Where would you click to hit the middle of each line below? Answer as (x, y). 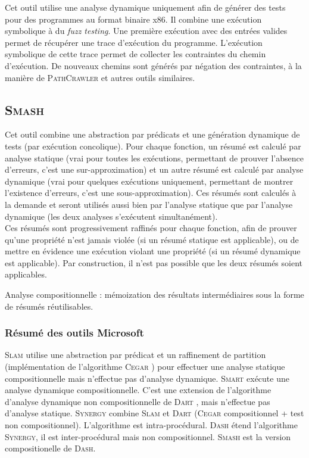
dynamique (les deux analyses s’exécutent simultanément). (111, 216)
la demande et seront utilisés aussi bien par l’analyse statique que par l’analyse (149, 204)
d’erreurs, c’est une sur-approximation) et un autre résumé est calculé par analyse (154, 169)
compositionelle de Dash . (50, 448)
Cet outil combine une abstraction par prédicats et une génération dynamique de (152, 134)
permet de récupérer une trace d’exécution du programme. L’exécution (134, 42)
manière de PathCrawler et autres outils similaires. (100, 77)
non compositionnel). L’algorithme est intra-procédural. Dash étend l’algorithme (151, 425)
